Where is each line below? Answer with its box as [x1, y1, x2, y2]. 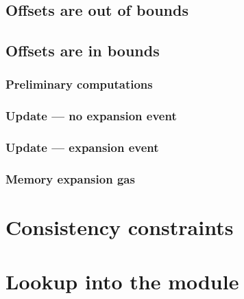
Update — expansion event [5, 139, 159, 156]
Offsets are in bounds [5, 40, 160, 61]
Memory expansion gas [5, 170, 135, 188]
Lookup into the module [5, 267, 239, 295]
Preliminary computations [5, 76, 153, 93]
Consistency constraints [5, 213, 234, 241]
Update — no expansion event [5, 107, 177, 124]
